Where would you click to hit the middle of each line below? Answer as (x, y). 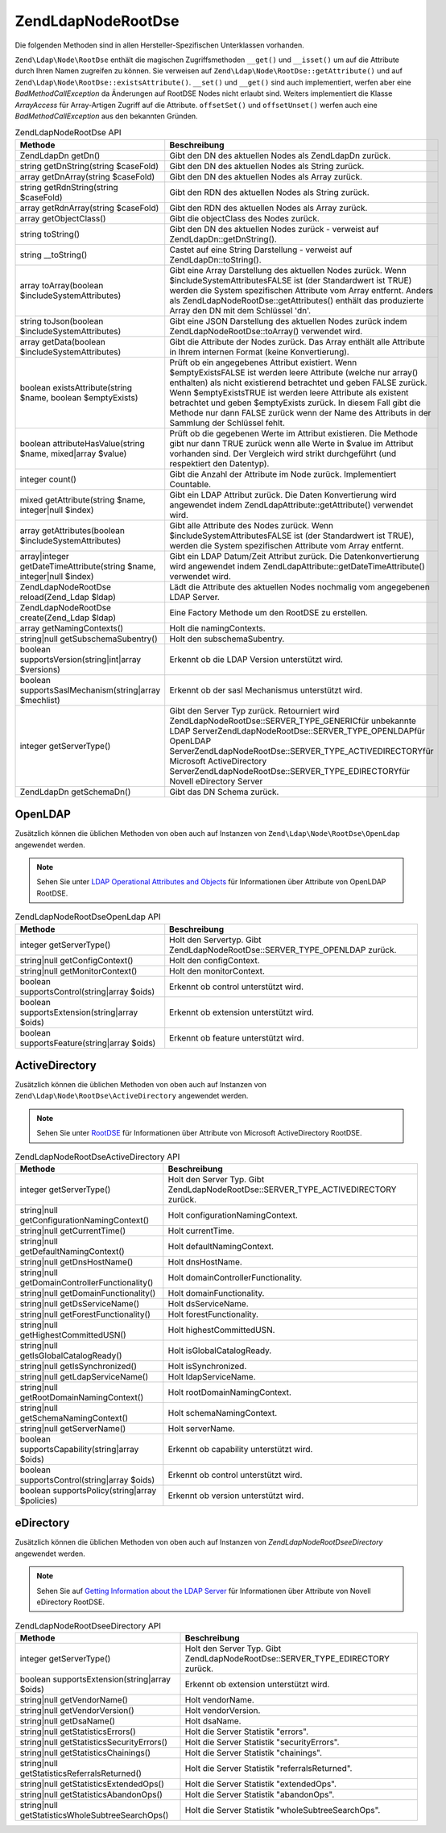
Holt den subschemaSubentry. (227, 639)
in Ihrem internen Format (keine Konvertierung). (259, 352)
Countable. (190, 484)
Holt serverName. (201, 1428)
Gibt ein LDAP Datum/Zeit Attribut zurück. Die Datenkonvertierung (294, 556)
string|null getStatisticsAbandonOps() (91, 1794)
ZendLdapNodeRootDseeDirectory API (88, 1625)
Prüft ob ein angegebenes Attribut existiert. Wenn (263, 362)
